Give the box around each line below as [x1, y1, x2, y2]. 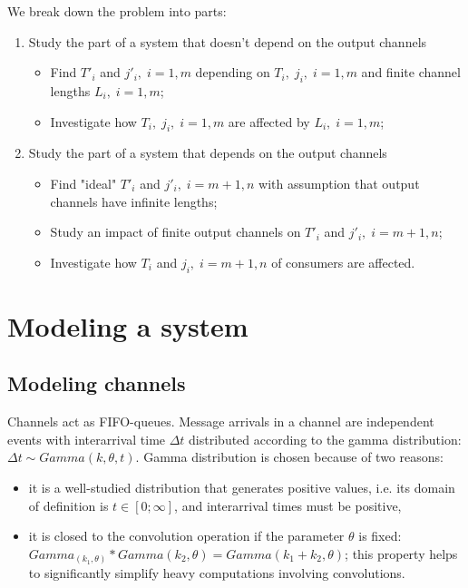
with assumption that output [258, 173, 420, 192]
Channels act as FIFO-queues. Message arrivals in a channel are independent [7, 412, 434, 431]
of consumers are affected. [271, 252, 415, 271]
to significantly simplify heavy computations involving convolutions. [28, 563, 405, 583]
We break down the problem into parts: [7, 2, 227, 20]
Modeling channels [7, 369, 186, 397]
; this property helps [345, 544, 458, 563]
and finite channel [361, 63, 461, 82]
